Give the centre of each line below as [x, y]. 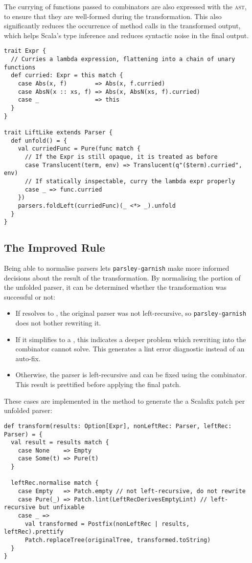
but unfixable [62, 508]
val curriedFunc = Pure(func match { [79, 149]
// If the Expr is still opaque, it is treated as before [121, 157]
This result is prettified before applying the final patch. [98, 384]
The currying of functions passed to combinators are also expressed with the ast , [125, 6]
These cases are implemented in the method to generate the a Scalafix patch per [125, 401]
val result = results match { [60, 443]
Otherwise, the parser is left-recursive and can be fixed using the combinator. [131, 375]
